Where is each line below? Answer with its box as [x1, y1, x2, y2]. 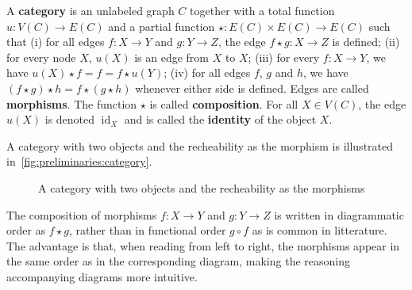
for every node [6, 48, 76, 65]
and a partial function [108, 17, 215, 34]
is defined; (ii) [332, 33, 400, 50]
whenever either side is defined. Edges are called [135, 79, 369, 96]
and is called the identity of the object [124, 111, 317, 128]
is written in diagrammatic [274, 206, 404, 223]
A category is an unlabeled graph [6, 2, 175, 18]
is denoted [44, 111, 95, 128]
